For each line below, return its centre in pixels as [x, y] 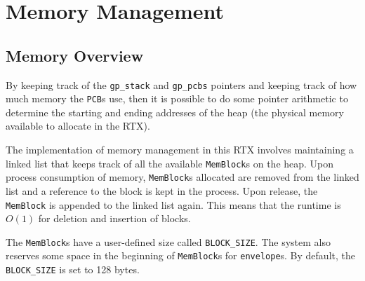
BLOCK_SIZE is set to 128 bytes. [73, 269]
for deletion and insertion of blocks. [114, 218]
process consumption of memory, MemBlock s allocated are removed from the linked [182, 177]
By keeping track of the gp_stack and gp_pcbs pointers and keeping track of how [181, 84]
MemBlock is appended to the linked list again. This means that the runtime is [173, 204]
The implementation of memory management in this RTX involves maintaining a [180, 150]
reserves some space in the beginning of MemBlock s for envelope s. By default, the [180, 255]
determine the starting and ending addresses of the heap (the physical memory [175, 112]
